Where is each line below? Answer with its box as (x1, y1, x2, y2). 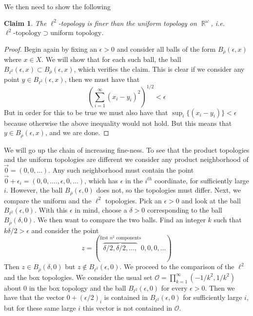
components (116, 236, 141, 241)
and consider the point (31, 225, 99, 235)
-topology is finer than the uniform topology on (58, 18, 197, 28)
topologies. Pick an (105, 195, 162, 205)
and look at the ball (181, 195, 241, 205)
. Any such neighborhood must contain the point (48, 164, 194, 175)
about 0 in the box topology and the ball (4, 282, 126, 293)
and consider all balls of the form (117, 43, 216, 54)
